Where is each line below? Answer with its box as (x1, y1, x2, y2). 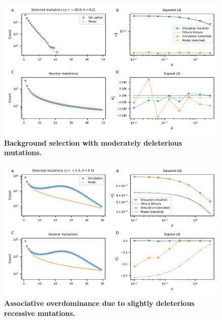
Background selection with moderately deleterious (4, 137, 182, 148)
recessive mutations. (4, 307, 76, 318)
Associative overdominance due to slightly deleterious (4, 298, 195, 308)
